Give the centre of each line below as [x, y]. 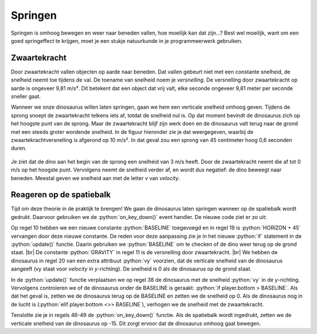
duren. [19, 148]
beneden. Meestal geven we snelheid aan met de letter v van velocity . [95, 178]
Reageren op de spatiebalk [61, 195]
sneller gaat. [26, 96]
